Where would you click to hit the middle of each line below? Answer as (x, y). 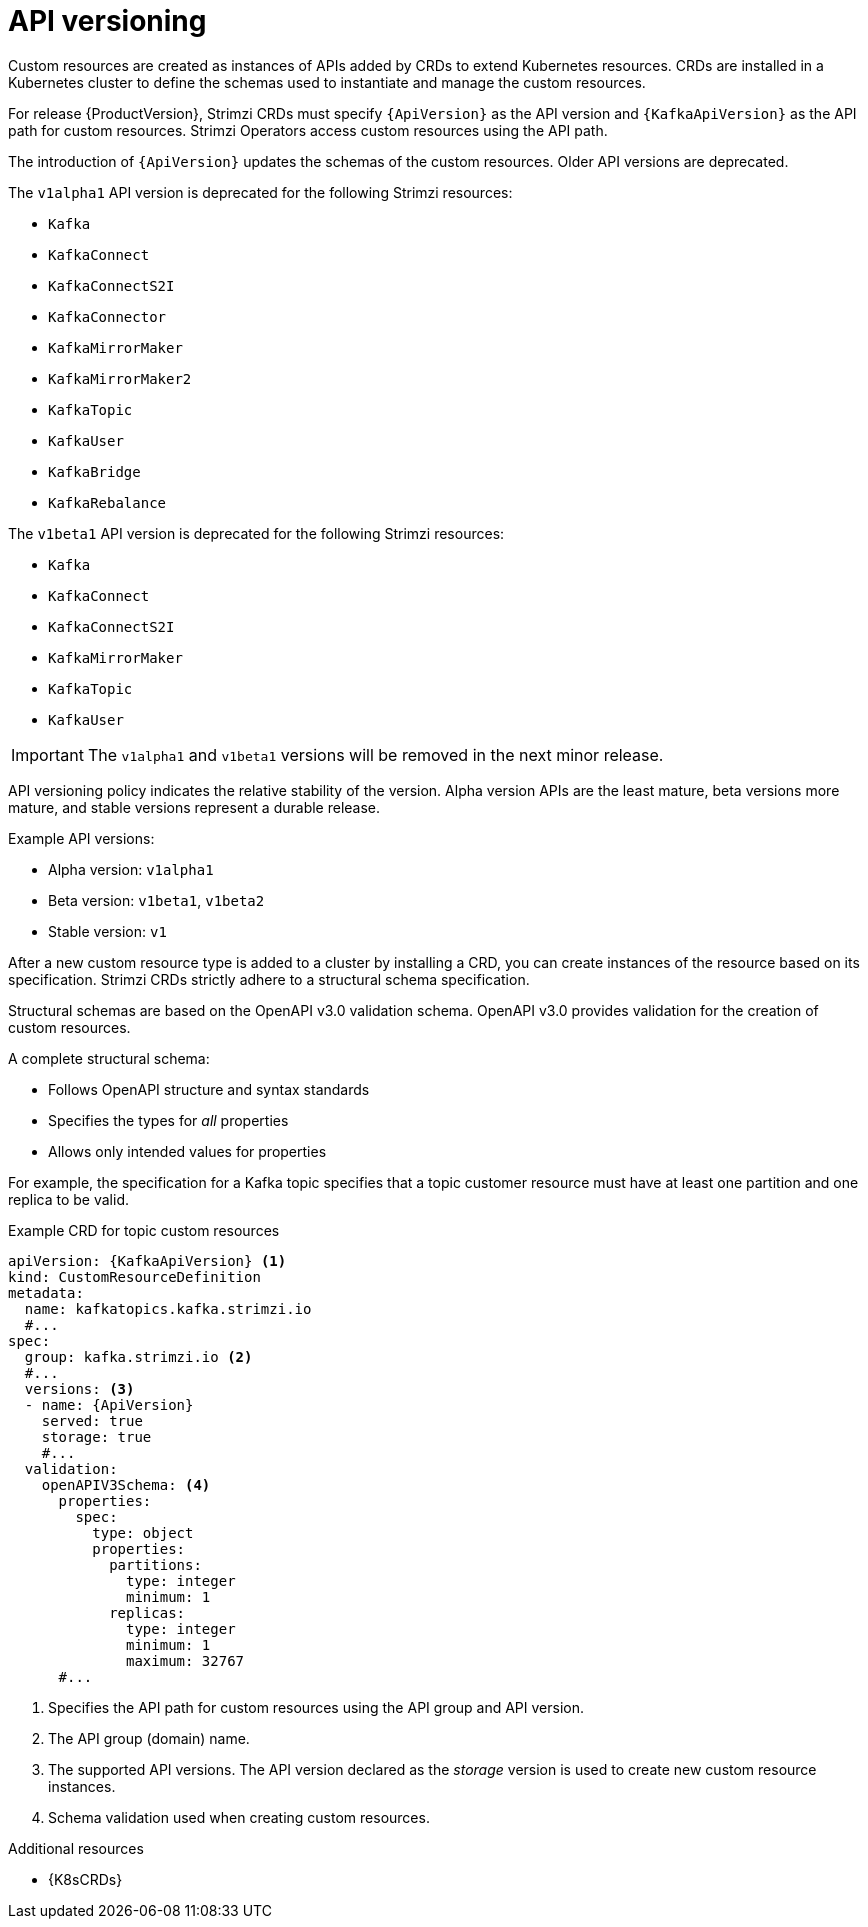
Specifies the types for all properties (168, 1120)
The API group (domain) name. (149, 1738)
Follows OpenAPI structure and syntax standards (209, 1089)
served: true (92, 1420)
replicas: (147, 1612)
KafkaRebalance (107, 502)
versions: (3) (79, 1388)
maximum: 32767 (185, 1660)
